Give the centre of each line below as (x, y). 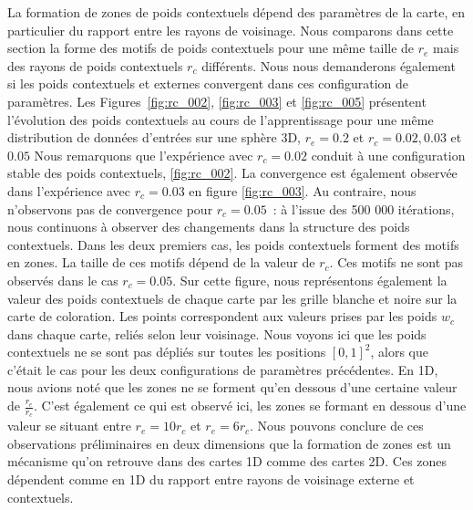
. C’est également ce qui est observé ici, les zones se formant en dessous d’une (250, 406)
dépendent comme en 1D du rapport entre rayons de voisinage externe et (211, 479)
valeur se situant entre (69, 426)
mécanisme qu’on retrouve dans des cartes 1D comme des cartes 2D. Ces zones (227, 461)
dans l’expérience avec (69, 190)
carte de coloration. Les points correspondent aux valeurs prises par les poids (222, 316)
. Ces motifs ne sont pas (396, 262)
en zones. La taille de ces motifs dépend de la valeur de (161, 262)
